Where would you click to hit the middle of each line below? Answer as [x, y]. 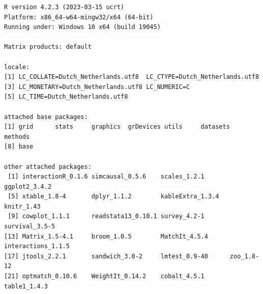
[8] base [19, 147]
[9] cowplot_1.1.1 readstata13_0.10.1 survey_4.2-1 [106, 216]
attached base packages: [46, 117]
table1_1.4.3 [26, 286]
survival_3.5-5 [30, 227]
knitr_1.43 [22, 206]
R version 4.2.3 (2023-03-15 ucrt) [64, 7]
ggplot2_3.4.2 [28, 186]
